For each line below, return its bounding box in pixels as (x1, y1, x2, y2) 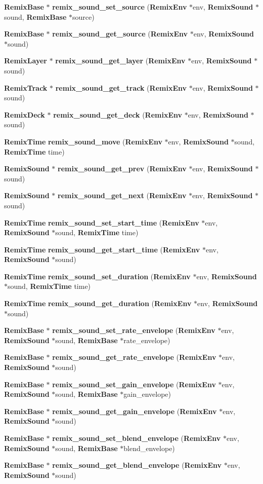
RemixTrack (4, 82, 48, 93)
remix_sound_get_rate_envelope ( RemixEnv (52, 352, 216, 362)
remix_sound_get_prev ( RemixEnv (58, 163, 187, 174)
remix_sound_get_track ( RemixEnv (55, 82, 187, 93)
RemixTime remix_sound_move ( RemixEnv (4, 136, 162, 146)
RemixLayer (4, 55, 47, 66)
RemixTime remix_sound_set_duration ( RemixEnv (4, 271, 191, 281)
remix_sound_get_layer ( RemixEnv (55, 55, 186, 66)
